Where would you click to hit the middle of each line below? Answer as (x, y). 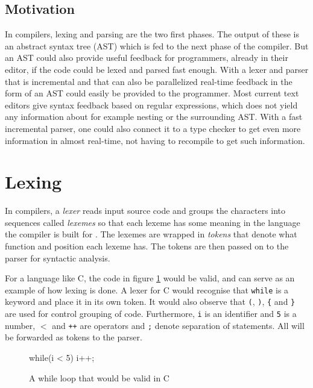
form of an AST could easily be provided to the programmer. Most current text (152, 93)
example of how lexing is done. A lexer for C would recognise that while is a (147, 289)
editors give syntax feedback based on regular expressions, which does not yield (151, 105)
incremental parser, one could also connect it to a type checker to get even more (153, 128)
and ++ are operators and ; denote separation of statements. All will (178, 325)
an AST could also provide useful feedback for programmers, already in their (147, 58)
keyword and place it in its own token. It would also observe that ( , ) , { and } (150, 302)
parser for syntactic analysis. (58, 258)
